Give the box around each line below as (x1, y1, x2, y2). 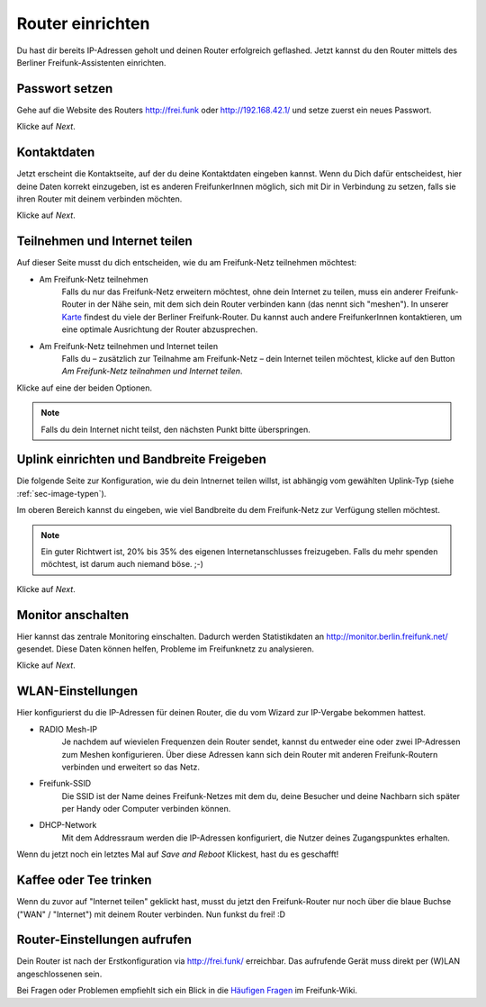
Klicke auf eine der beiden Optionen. (16, 382, 153, 393)
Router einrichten (16, 13, 150, 33)
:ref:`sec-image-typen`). (16, 488, 107, 499)
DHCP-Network (39, 820, 97, 831)
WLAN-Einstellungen (16, 684, 139, 699)
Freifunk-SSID (39, 778, 92, 789)
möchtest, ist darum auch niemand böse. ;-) (40, 559, 204, 570)
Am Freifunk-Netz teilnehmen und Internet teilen (39, 340, 219, 351)
